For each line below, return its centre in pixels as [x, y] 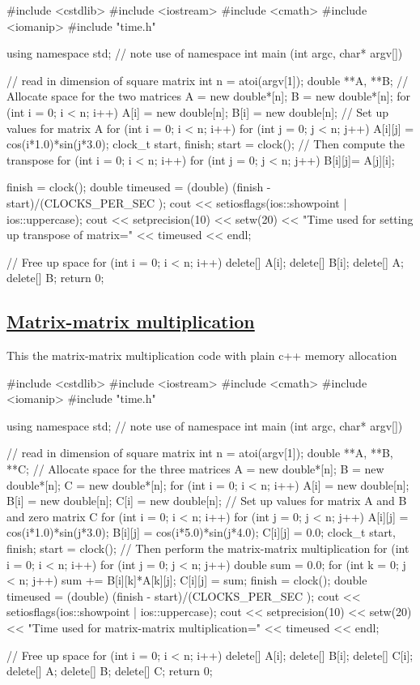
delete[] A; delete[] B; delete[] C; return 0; [110, 671]
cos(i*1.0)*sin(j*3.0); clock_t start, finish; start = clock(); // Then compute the [206, 144]
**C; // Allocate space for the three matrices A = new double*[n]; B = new [195, 469]
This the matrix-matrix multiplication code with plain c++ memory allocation [202, 355]
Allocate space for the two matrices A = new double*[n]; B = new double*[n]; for [208, 96]
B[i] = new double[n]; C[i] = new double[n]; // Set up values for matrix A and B [207, 501]
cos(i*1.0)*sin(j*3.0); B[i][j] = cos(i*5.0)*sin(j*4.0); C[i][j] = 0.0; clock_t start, [201, 532]
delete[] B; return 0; [55, 278]
